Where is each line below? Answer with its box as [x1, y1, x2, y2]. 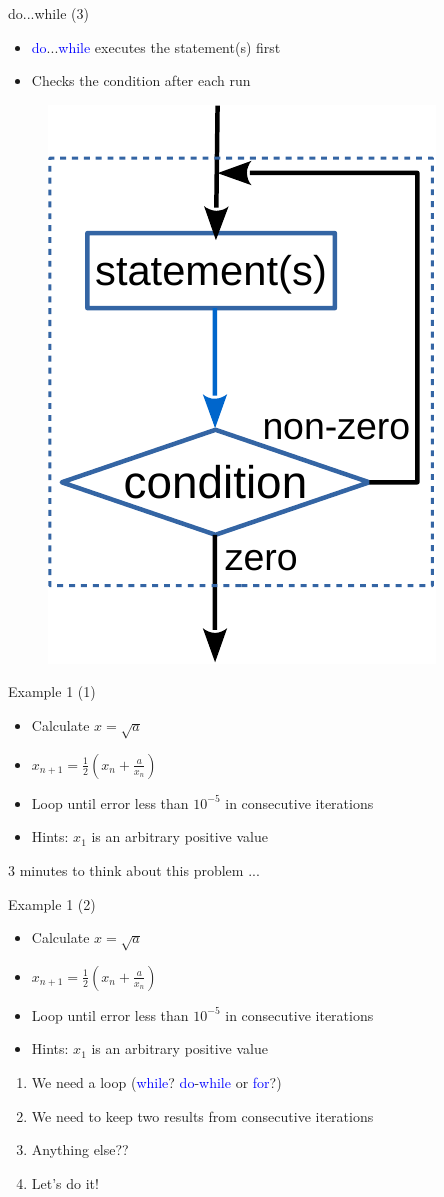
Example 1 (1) [8, 681, 96, 702]
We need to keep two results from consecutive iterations [31, 1105, 374, 1126]
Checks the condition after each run [31, 70, 251, 91]
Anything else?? [31, 1139, 129, 1160]
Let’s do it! [31, 1172, 99, 1193]
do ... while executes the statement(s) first [31, 36, 281, 57]
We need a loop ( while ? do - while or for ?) [31, 1072, 282, 1093]
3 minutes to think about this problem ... [8, 859, 260, 880]
